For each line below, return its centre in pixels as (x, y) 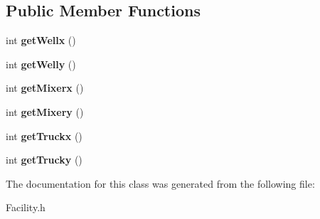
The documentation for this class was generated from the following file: (160, 183)
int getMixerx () (45, 88)
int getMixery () (45, 111)
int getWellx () (41, 40)
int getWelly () (41, 64)
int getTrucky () (44, 160)
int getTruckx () (44, 135)
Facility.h (26, 207)
